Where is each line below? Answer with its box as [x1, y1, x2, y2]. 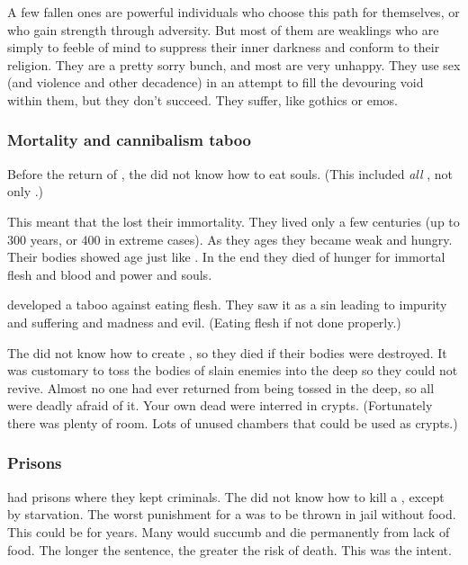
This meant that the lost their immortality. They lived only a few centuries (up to [7, 211, 460, 230]
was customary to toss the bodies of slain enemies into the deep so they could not [7, 361, 458, 380]
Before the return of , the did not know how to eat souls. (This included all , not [7, 164, 454, 183]
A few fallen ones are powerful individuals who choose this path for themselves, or [7, 3, 460, 21]
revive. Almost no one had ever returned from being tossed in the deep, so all [7, 378, 435, 397]
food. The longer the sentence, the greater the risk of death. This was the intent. [7, 540, 452, 559]
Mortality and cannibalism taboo [7, 129, 252, 151]
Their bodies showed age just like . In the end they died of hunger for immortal [7, 247, 445, 266]
